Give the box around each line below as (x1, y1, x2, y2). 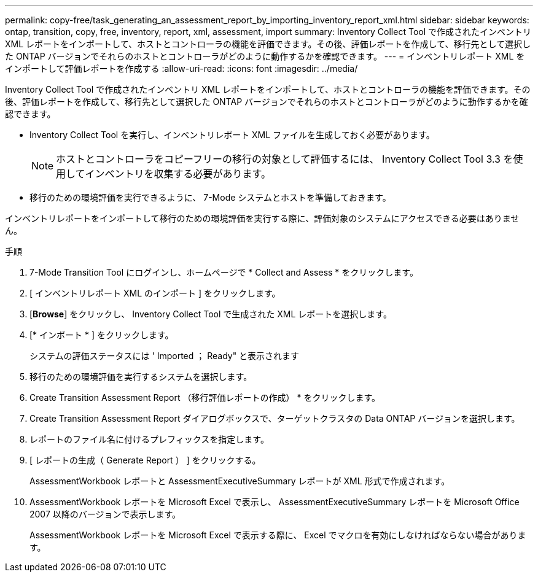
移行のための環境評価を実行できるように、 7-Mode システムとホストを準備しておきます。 (29, 192, 391, 203)
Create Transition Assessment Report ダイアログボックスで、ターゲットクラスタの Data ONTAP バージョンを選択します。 (29, 413, 520, 424)
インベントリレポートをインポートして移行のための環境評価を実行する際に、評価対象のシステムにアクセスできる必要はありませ (5, 213, 520, 223)
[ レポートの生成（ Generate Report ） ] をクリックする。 (29, 455, 261, 465)
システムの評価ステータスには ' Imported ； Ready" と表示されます (29, 350, 300, 361)
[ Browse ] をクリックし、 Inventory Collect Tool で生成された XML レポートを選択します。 (29, 309, 392, 319)
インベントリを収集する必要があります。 (85, 168, 271, 180)
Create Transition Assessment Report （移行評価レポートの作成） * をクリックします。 (29, 392, 380, 403)
